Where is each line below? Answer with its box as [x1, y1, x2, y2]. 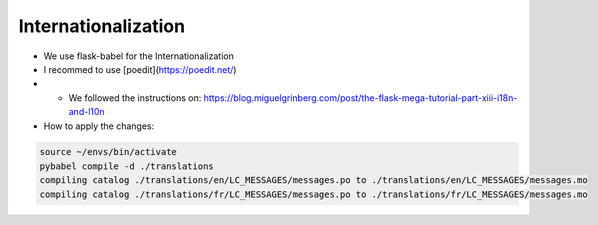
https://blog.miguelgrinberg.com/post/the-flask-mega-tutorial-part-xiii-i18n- [203, 91, 518, 104]
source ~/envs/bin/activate [39, 146, 177, 158]
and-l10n [68, 106, 105, 118]
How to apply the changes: [43, 120, 155, 132]
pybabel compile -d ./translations [39, 160, 214, 172]
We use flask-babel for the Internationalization [43, 50, 234, 62]
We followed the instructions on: [68, 91, 202, 104]
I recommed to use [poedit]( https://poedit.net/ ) [43, 63, 237, 75]
